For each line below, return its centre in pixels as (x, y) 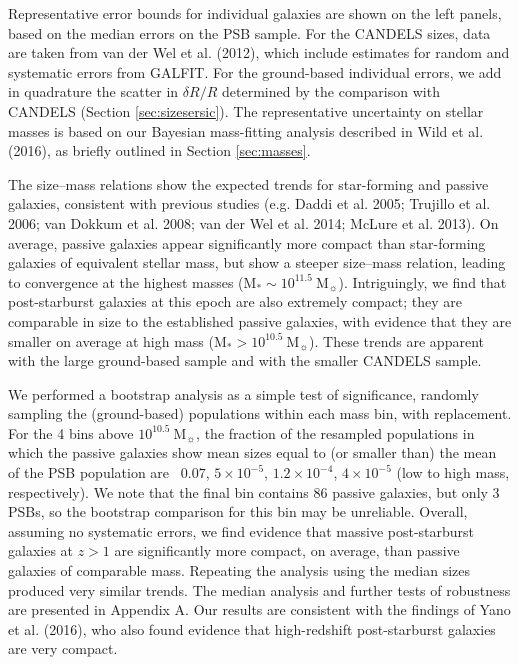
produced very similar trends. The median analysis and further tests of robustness (259, 589)
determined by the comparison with (330, 91)
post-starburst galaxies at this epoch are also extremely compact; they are (235, 301)
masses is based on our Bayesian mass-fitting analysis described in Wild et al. (246, 130)
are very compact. (63, 648)
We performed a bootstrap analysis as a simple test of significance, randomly (243, 393)
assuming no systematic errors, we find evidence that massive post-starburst (241, 530)
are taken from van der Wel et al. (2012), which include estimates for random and (259, 52)
